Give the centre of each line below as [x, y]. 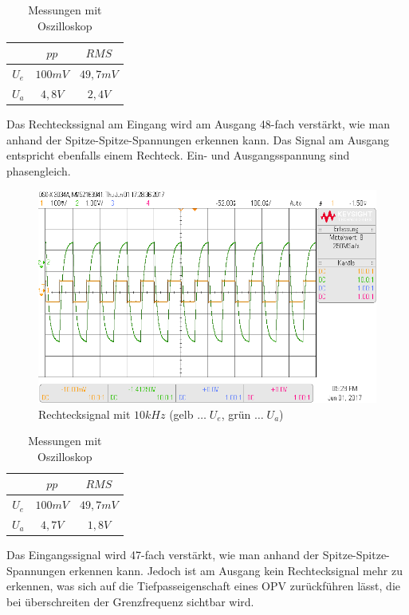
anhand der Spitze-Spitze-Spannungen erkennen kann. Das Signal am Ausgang [198, 139]
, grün [236, 414]
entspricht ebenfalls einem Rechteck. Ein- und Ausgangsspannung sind [178, 155]
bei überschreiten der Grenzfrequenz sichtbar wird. [130, 601]
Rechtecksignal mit [85, 414]
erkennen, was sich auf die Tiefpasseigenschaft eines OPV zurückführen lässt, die [204, 586]
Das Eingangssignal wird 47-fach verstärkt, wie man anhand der [163, 555]
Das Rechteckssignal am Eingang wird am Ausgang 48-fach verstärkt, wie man [198, 123]
